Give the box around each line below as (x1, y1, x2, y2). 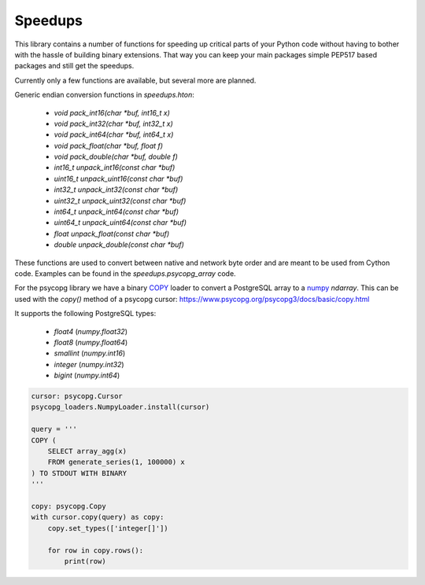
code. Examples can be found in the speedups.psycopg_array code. (14, 268, 236, 278)
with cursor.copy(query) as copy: (31, 513, 164, 522)
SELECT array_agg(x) (47, 447, 128, 456)
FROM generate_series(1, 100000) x (47, 458, 185, 467)
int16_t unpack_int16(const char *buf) (54, 163, 176, 172)
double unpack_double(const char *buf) (54, 240, 185, 249)
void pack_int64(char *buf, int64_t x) (54, 130, 174, 139)
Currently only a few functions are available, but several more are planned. (14, 75, 257, 85)
